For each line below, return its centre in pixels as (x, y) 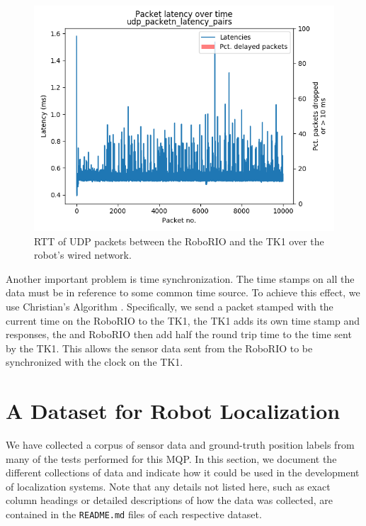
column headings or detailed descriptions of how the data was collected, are (170, 500)
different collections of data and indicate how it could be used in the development (183, 472)
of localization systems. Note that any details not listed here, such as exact (168, 486)
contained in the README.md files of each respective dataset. (134, 514)
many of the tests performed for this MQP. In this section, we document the (171, 458)
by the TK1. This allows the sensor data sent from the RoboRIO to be (159, 348)
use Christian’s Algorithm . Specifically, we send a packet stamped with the (170, 306)
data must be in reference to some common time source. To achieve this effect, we (183, 292)
